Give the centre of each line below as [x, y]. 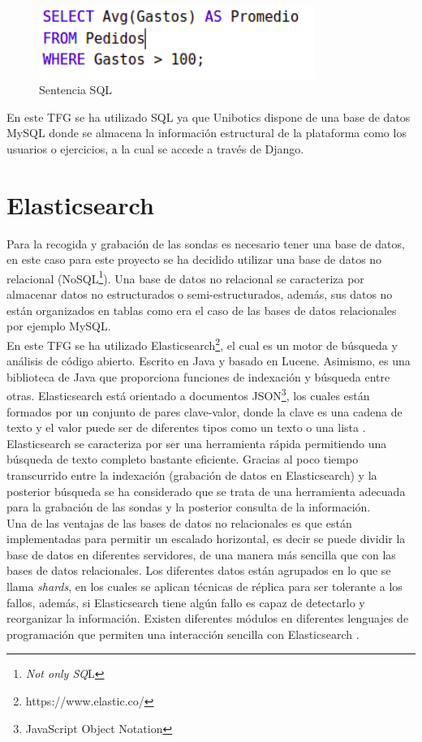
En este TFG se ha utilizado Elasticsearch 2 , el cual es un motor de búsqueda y [202, 343]
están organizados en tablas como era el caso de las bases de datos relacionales [202, 310]
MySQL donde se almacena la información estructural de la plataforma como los [207, 133]
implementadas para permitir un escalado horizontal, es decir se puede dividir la [206, 539]
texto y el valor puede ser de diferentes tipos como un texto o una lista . [186, 427]
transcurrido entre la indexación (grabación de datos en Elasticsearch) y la [192, 475]
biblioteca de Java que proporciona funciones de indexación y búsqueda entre [198, 376]
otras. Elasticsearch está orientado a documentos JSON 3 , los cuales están [188, 394]
